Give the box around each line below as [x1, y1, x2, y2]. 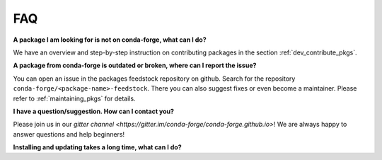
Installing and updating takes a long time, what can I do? [13, 143, 182, 152]
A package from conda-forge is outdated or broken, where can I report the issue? [13, 61, 257, 70]
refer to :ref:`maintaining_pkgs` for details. [13, 94, 136, 103]
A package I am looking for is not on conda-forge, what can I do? [13, 35, 207, 44]
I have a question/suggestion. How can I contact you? [13, 107, 175, 115]
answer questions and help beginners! [13, 130, 125, 138]
